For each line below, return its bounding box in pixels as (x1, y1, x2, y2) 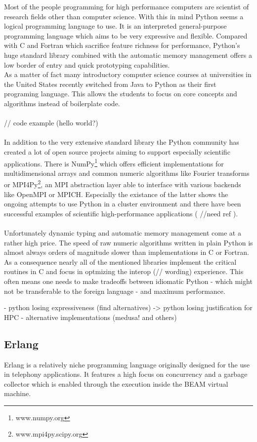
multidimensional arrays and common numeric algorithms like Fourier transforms (4, 167, 250, 178)
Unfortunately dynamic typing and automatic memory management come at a (4, 227, 241, 238)
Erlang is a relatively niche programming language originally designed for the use (4, 359, 250, 369)
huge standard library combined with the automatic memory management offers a (4, 49, 252, 60)
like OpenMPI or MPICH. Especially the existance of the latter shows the (4, 189, 228, 199)
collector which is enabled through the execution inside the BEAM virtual (4, 378, 228, 389)
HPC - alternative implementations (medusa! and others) (4, 312, 177, 322)
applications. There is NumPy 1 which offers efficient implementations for (4, 157, 224, 168)
